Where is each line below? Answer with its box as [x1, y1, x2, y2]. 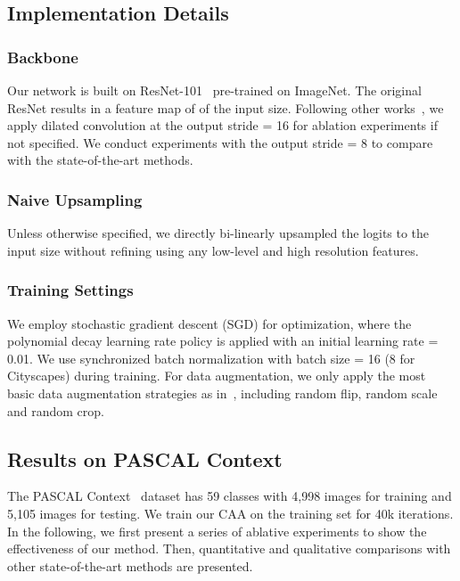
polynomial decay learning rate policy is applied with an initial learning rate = [7, 331, 439, 350]
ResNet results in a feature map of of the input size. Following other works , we [7, 98, 444, 117]
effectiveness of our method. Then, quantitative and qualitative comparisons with [7, 539, 451, 558]
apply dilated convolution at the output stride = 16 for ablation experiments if [7, 116, 438, 135]
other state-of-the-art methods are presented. [7, 556, 253, 575]
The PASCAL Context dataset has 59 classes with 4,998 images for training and [7, 487, 452, 505]
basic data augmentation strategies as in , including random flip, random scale [7, 383, 438, 402]
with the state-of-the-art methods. [7, 151, 193, 169]
